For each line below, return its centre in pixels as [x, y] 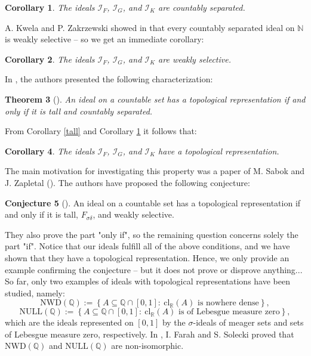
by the [174, 322]
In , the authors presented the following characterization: [109, 79]
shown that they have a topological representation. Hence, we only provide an [147, 257]
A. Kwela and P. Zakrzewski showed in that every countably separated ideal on [150, 27]
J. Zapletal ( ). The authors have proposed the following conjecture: [127, 182]
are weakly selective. [195, 59]
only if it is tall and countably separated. [79, 111]
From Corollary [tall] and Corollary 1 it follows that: [101, 131]
